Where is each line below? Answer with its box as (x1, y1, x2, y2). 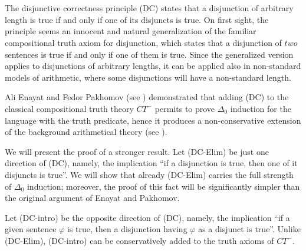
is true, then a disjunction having (67, 223, 187, 235)
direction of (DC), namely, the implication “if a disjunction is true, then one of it (5, 157, 298, 169)
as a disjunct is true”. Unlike (198, 223, 301, 235)
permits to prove (154, 102, 215, 114)
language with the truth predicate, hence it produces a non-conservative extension (5, 114, 301, 126)
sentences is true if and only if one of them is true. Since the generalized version (5, 48, 294, 60)
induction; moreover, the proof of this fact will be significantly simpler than (27, 180, 300, 192)
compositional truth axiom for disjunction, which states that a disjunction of (5, 36, 282, 48)
